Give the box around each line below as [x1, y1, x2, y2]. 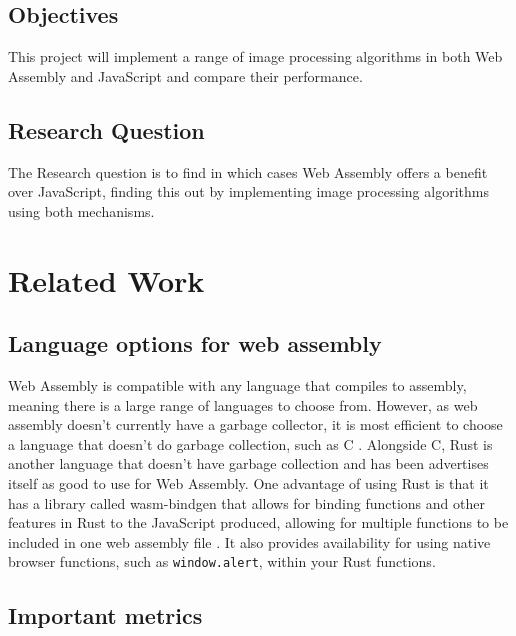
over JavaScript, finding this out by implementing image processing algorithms [8, 181, 489, 202]
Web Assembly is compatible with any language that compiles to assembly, [8, 374, 467, 395]
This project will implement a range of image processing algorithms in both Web [8, 46, 503, 67]
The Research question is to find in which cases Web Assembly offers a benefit [8, 161, 488, 182]
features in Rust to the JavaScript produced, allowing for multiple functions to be [8, 512, 509, 533]
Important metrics [8, 600, 203, 631]
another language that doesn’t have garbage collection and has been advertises [8, 453, 489, 474]
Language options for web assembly [8, 328, 382, 359]
